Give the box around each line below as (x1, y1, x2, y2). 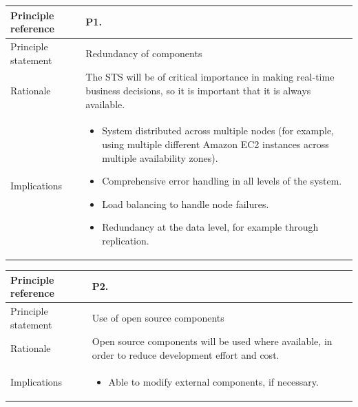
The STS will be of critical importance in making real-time (85, 70, 335, 84)
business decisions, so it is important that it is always (85, 83, 311, 97)
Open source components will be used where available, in (92, 334, 333, 348)
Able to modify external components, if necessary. (108, 374, 319, 388)
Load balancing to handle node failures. (102, 196, 269, 211)
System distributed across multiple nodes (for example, (102, 123, 335, 138)
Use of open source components (92, 310, 224, 324)
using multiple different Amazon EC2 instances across (102, 137, 329, 151)
